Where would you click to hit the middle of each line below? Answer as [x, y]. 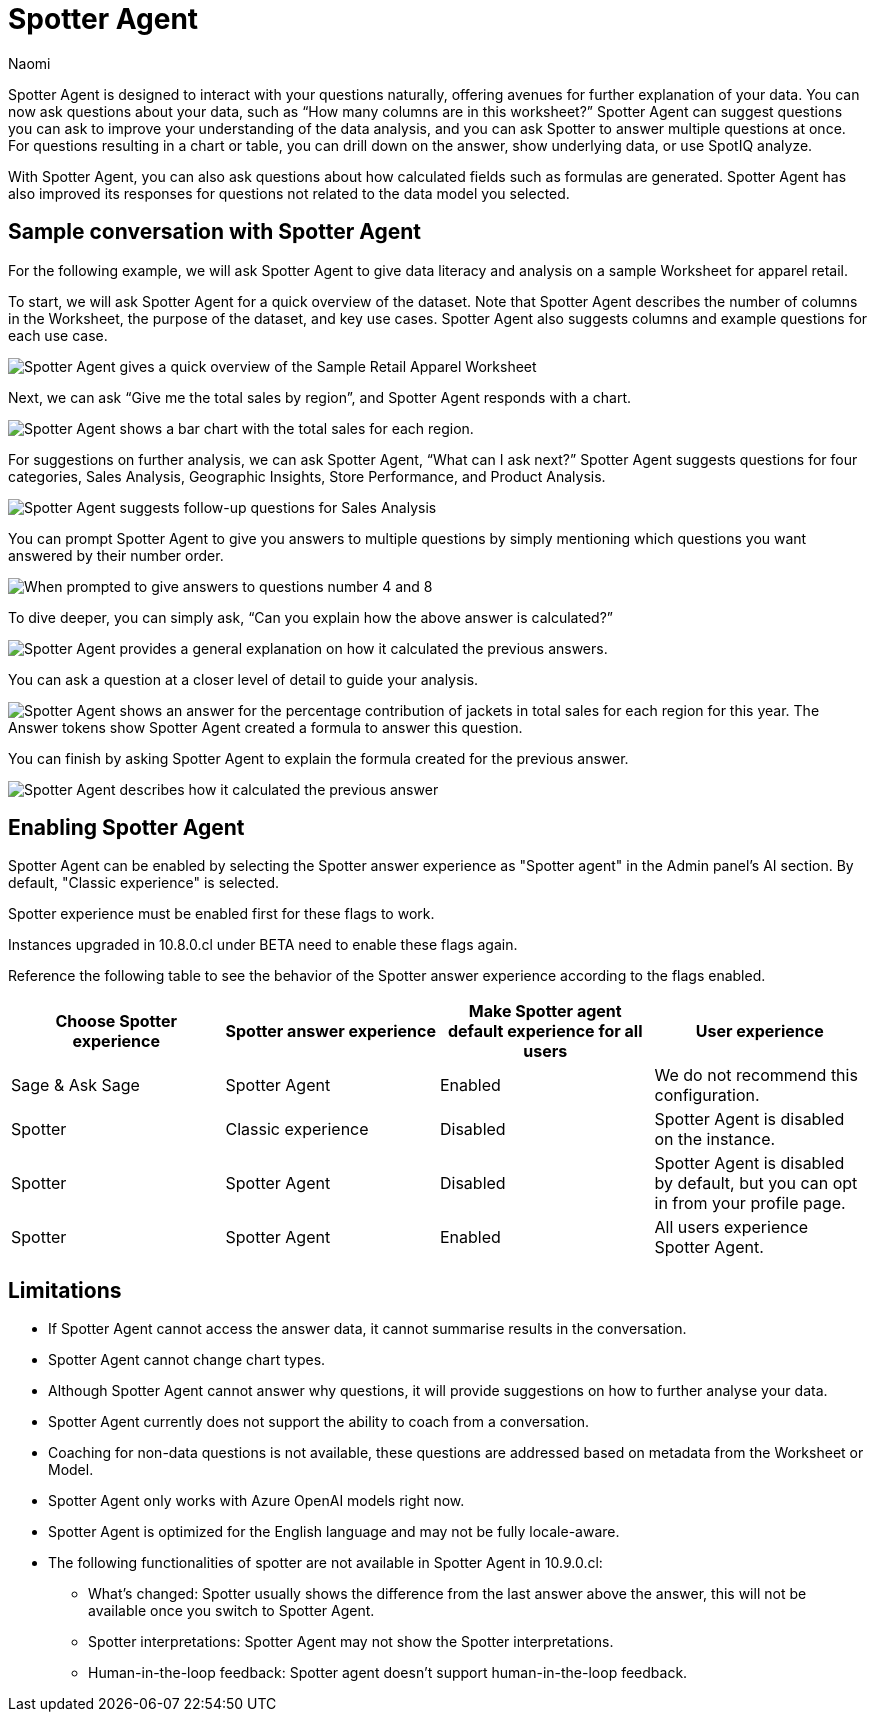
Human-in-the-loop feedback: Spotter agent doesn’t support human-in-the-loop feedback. [388, 1673]
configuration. [707, 1095]
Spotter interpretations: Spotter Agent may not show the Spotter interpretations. [351, 1642]
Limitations [65, 1290]
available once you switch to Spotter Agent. [231, 1611]
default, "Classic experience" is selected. [143, 883]
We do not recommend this [756, 1075]
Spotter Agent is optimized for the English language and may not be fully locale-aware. [334, 1532]
